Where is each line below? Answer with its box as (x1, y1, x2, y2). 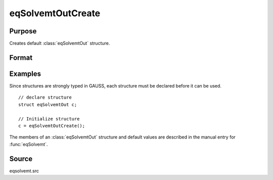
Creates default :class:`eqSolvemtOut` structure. (9, 40, 110, 47)
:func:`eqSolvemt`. (9, 141, 48, 147)
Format (9, 53, 33, 62)
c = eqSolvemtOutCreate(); (18, 123, 85, 128)
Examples (9, 69, 41, 78)
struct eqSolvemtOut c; (18, 102, 77, 107)
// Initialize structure (18, 116, 80, 121)
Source (9, 154, 33, 163)
